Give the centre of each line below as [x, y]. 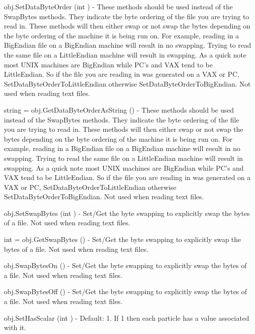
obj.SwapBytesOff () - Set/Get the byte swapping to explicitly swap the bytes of [126, 291]
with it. [15, 327]
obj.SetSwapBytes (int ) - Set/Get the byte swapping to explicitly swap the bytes [127, 213]
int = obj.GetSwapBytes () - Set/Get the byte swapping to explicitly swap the [123, 239]
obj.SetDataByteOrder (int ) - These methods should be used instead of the [118, 6]
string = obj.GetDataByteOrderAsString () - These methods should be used [119, 109]
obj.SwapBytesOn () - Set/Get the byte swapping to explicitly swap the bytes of [125, 265]
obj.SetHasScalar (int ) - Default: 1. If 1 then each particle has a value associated [127, 318]
